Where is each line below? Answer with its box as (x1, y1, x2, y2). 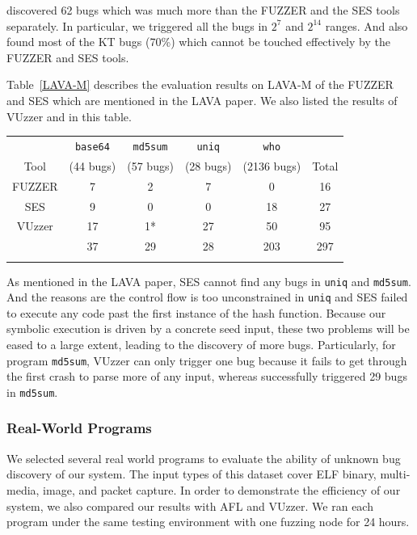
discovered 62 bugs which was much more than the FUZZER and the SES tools (6, 2, 400, 18)
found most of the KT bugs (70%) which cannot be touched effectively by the (6, 33, 390, 50)
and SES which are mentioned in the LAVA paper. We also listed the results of (6, 91, 398, 108)
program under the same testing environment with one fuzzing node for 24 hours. (6, 513, 410, 530)
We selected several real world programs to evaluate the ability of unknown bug (6, 449, 401, 466)
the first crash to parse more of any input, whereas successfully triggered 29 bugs (6, 368, 407, 385)
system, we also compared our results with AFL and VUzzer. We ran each (6, 497, 373, 514)
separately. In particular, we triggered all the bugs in (6, 17, 268, 34)
